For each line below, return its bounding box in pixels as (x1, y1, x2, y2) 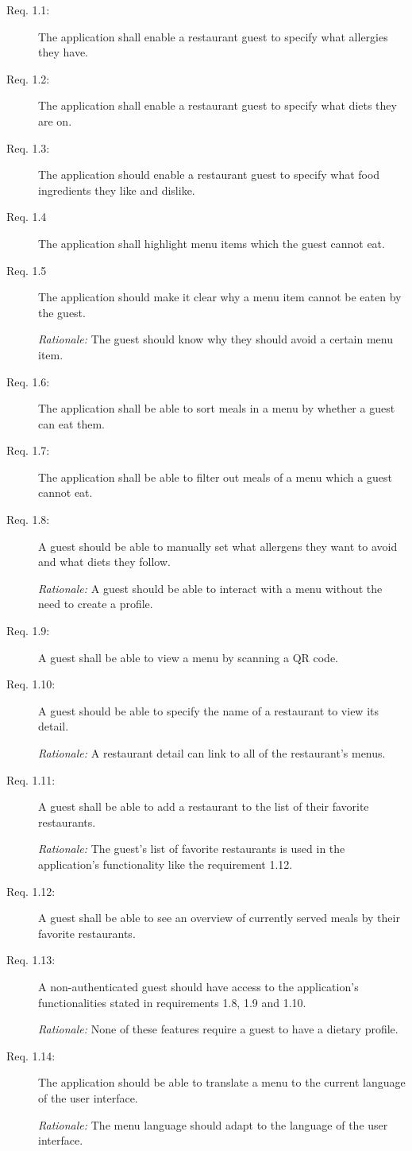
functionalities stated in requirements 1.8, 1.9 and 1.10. (38, 994, 306, 1010)
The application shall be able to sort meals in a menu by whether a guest (38, 400, 395, 417)
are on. (38, 112, 72, 129)
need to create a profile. (38, 595, 153, 612)
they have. (38, 44, 88, 60)
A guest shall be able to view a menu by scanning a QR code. (38, 649, 338, 665)
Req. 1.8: (6, 511, 50, 528)
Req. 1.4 (6, 208, 47, 225)
